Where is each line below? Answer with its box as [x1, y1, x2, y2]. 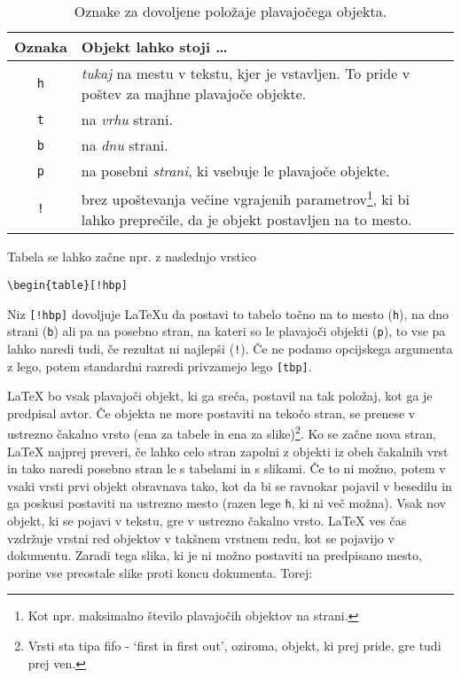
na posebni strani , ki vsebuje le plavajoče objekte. [81, 160, 390, 181]
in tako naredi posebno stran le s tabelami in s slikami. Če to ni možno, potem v [7, 459, 446, 478]
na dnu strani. [81, 135, 168, 155]
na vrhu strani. [81, 109, 173, 129]
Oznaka [14, 36, 67, 57]
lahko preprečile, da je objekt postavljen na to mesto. [81, 209, 412, 230]
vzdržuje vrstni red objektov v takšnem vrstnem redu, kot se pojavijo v [7, 528, 395, 547]
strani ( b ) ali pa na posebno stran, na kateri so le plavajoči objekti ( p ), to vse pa [7, 322, 446, 340]
